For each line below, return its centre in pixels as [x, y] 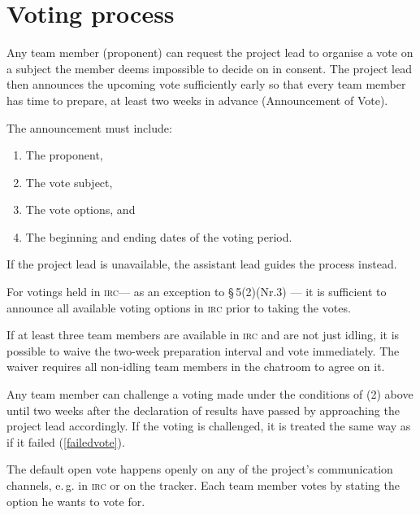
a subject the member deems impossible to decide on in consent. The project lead [209, 68]
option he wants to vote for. [76, 501]
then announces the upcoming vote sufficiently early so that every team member [206, 84]
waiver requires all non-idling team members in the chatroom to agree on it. [196, 367]
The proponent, [64, 155]
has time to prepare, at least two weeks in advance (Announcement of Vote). [197, 100]
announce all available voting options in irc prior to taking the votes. [179, 307]
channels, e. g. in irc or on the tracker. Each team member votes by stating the [203, 485]
